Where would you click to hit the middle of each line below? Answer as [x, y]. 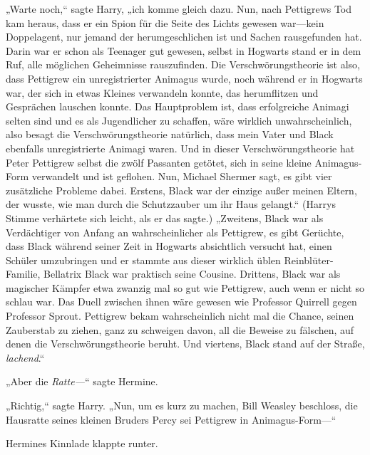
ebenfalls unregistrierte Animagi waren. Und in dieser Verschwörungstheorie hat [180, 148]
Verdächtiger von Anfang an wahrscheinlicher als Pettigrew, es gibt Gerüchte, [175, 232]
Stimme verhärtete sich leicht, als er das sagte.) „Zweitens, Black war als [165, 218]
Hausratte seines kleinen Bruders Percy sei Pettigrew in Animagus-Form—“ [171, 419]
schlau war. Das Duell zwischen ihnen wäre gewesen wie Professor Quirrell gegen [181, 302]
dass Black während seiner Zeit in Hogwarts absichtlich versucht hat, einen [169, 246]
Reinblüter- [309, 260]
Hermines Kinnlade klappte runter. [82, 443]
